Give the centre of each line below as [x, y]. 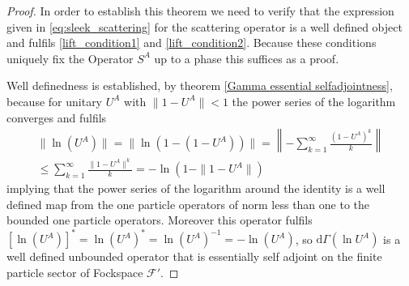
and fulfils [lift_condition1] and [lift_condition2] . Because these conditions [192, 43]
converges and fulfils [57, 117]
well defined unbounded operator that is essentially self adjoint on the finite [194, 256]
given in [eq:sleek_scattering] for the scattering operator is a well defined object [204, 26]
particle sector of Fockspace [75, 272]
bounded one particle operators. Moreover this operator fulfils [160, 220]
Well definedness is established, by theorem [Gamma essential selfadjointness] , [200, 85]
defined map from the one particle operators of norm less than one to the [188, 204]
